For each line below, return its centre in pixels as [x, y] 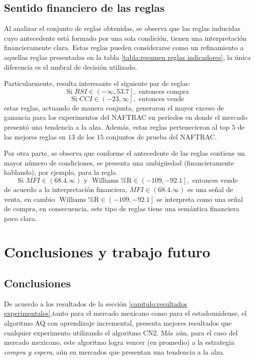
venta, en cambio [29, 199]
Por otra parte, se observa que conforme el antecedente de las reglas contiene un [125, 153]
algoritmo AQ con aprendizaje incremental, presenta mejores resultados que [118, 323]
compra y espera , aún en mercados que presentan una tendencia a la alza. [114, 351]
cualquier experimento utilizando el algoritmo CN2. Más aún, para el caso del [121, 332]
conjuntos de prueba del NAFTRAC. [161, 136]
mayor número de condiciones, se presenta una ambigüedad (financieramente [119, 162]
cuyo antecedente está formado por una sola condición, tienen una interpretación [125, 38]
